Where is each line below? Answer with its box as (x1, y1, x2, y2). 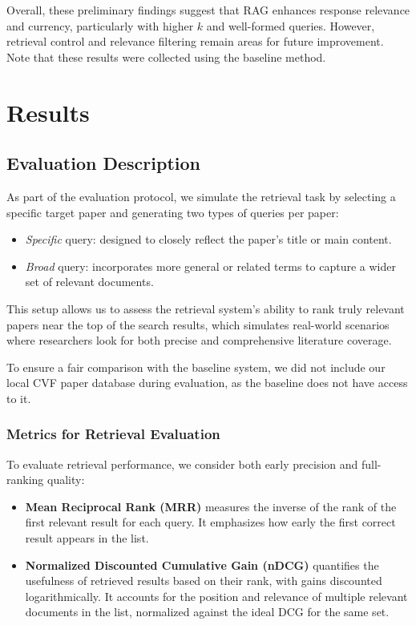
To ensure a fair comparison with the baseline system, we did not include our (6, 358, 386, 375)
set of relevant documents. (25, 273, 154, 290)
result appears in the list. (25, 530, 149, 546)
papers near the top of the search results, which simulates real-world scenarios (6, 316, 390, 333)
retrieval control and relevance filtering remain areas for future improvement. (6, 33, 384, 50)
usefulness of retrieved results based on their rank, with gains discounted (25, 572, 382, 589)
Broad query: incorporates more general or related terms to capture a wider (25, 257, 396, 274)
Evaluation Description (6, 151, 201, 175)
